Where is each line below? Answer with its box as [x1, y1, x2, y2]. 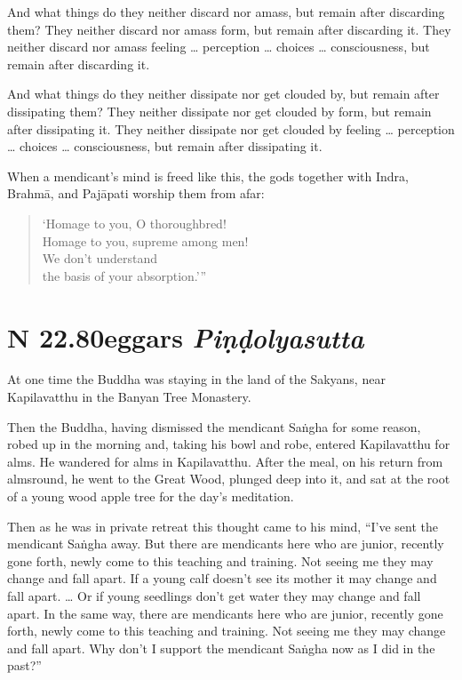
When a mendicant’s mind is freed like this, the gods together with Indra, [7, 166, 409, 185]
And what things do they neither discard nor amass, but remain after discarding [7, 3, 445, 20]
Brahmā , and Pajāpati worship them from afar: [7, 184, 265, 203]
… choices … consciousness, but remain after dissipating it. [7, 137, 323, 156]
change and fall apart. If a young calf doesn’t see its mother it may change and [7, 569, 437, 588]
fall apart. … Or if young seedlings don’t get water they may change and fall [7, 586, 421, 604]
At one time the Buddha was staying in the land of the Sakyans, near [7, 370, 386, 388]
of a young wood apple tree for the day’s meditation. [7, 487, 294, 505]
